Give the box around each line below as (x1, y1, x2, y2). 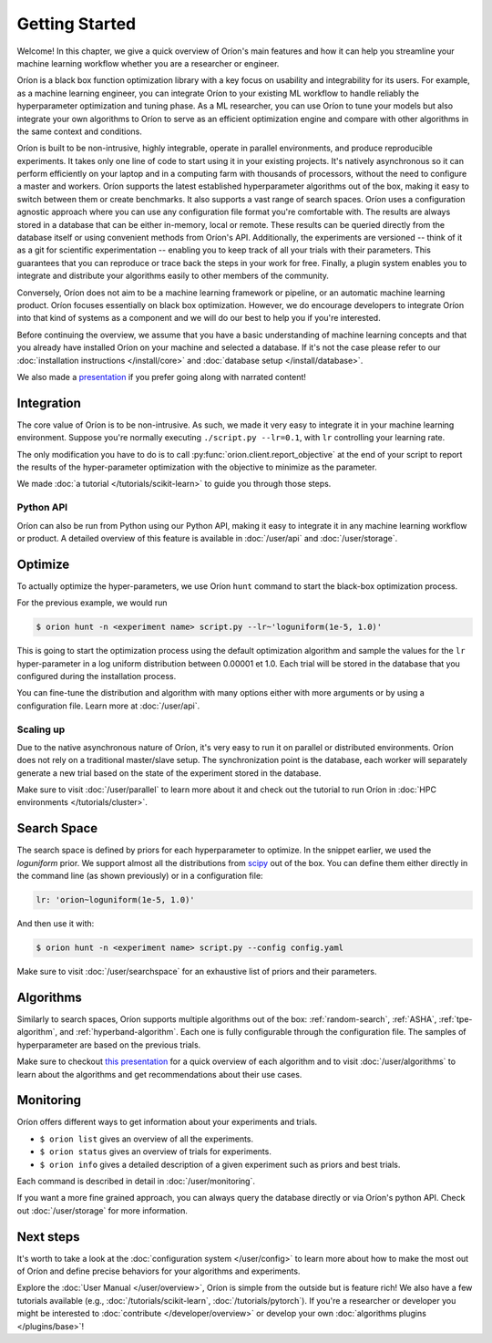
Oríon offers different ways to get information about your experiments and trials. (16, 1117, 318, 1128)
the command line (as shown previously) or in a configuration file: (16, 871, 263, 882)
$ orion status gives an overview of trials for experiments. (39, 1146, 272, 1157)
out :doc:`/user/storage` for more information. (16, 1204, 189, 1216)
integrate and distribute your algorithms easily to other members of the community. (16, 270, 330, 282)
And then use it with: (16, 918, 95, 929)
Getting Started (16, 14, 137, 34)
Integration (16, 395, 82, 410)
